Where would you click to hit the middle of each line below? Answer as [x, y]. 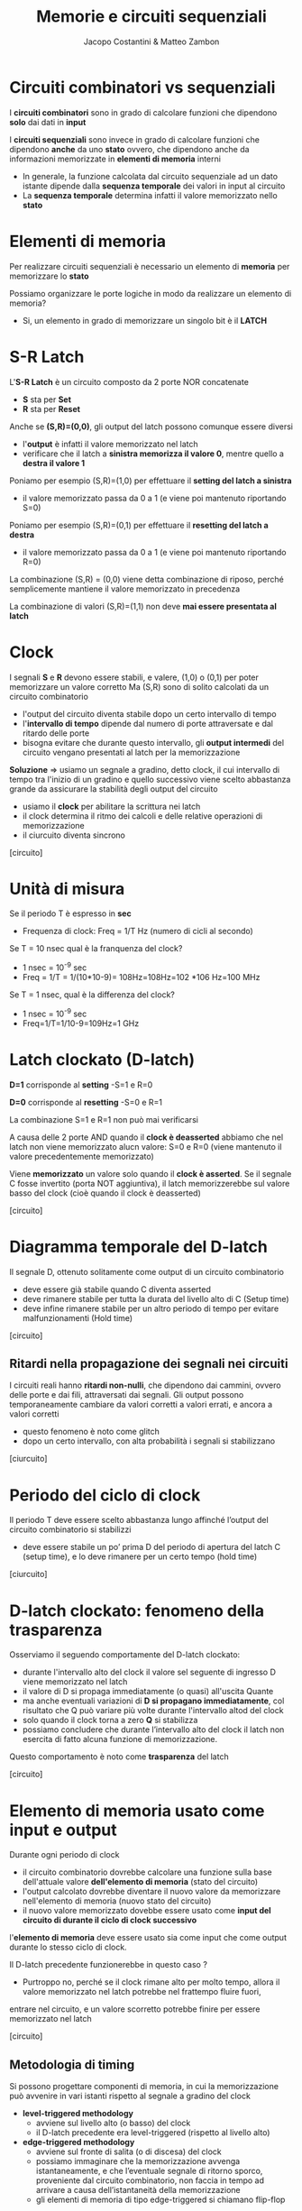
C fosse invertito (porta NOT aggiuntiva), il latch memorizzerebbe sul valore [150, 1183]
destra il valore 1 [54, 463]
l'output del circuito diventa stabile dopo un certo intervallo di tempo [149, 713]
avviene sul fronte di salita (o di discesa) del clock [129, 2151]
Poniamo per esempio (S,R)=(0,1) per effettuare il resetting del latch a [139, 525]
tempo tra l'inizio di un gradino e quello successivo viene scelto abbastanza [150, 779]
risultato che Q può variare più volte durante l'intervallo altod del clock [153, 1711]
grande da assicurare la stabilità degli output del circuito [114, 789]
